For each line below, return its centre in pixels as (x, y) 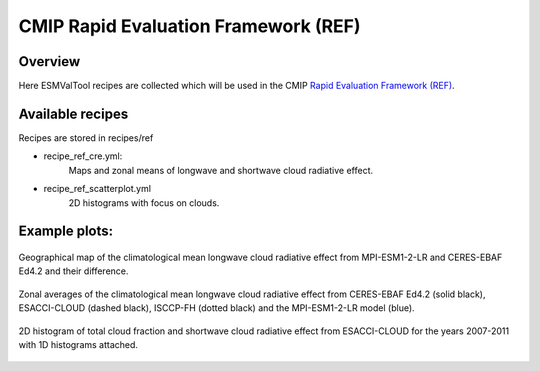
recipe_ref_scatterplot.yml (97, 189)
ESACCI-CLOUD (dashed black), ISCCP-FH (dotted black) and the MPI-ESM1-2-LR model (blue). (216, 308)
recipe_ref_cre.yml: (83, 156)
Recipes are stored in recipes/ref (86, 137)
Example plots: (66, 231)
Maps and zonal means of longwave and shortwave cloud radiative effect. (221, 170)
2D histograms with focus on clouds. (144, 202)
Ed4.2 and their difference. (73, 271)
